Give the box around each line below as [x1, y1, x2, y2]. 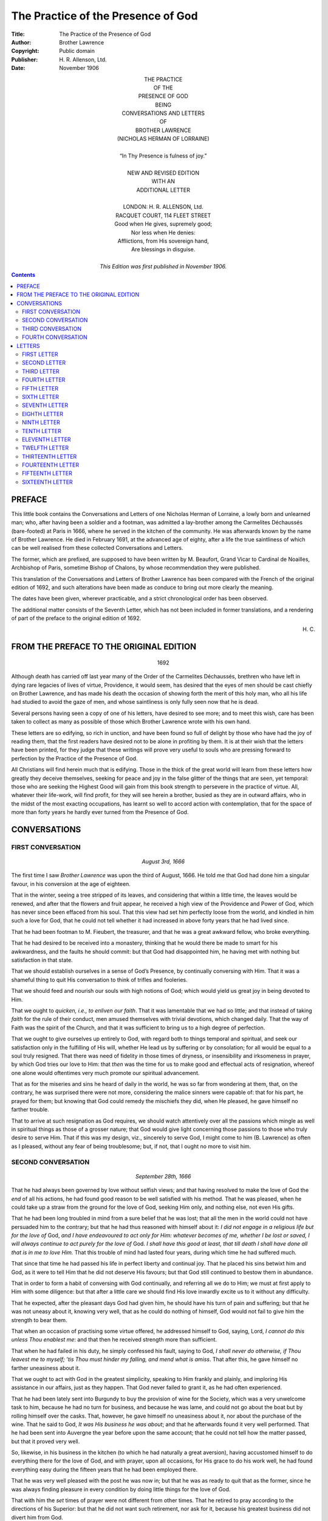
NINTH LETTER [22, 419, 61, 426]
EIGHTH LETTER [22, 410, 64, 417]
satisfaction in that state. [11, 956, 73, 964]
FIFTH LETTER [22, 385, 59, 392]
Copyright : [11, 47, 39, 55]
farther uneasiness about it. [11, 1364, 80, 1371]
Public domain [59, 47, 95, 55]
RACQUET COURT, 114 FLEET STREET [115, 212, 211, 219]
